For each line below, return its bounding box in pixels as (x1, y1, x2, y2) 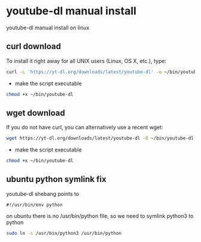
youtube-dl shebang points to (6, 190, 80, 197)
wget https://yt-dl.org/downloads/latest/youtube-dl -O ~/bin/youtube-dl (6, 135, 194, 141)
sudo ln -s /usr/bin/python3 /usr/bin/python (6, 230, 121, 236)
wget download (6, 108, 65, 118)
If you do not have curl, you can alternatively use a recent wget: (6, 124, 163, 131)
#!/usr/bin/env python (6, 202, 63, 208)
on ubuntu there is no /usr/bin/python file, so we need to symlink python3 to (6, 212, 194, 219)
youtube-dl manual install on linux (6, 24, 90, 31)
